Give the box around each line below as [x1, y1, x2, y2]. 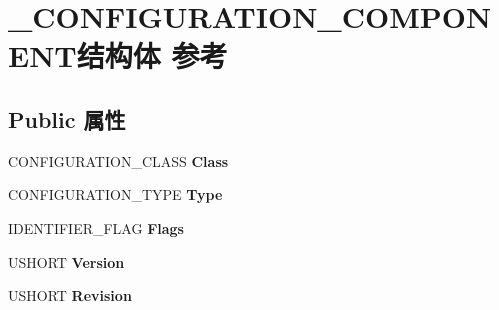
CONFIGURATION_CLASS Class [8, 150, 229, 171]
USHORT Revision [8, 285, 132, 306]
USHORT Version [8, 251, 125, 272]
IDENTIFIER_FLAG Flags [8, 217, 184, 238]
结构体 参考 [76, 35, 228, 76]
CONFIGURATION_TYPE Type [8, 184, 223, 205]
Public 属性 [8, 103, 126, 134]
